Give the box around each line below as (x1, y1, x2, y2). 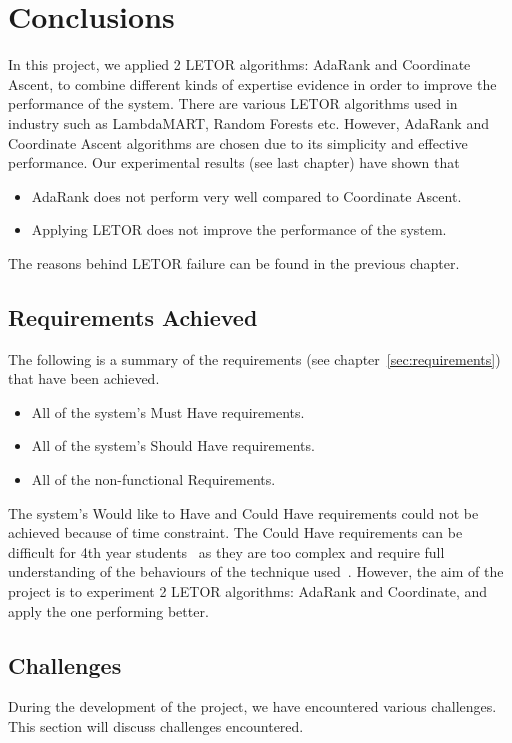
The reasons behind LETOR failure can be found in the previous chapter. (8, 252, 460, 273)
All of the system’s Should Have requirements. (31, 435, 315, 456)
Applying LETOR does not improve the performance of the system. (31, 219, 447, 240)
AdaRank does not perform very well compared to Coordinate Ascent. (31, 185, 462, 206)
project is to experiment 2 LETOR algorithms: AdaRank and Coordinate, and (8, 581, 488, 602)
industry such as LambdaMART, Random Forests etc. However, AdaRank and (8, 112, 489, 133)
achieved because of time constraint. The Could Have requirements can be (8, 522, 463, 543)
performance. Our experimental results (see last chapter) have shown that (8, 152, 460, 173)
